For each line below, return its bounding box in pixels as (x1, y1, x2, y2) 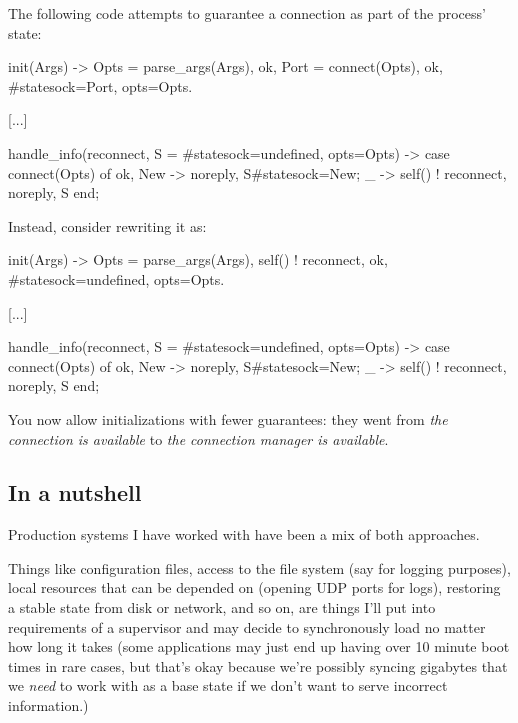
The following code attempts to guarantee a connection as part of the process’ (8, 3, 486, 23)
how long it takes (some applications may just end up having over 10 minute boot (8, 636, 510, 657)
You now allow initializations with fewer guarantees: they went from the (8, 408, 448, 429)
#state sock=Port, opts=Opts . (8, 75, 193, 96)
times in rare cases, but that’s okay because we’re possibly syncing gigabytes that (8, 655, 508, 676)
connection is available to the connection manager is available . (8, 428, 389, 449)
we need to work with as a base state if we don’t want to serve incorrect (8, 675, 448, 696)
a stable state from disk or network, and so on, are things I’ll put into (8, 597, 436, 618)
